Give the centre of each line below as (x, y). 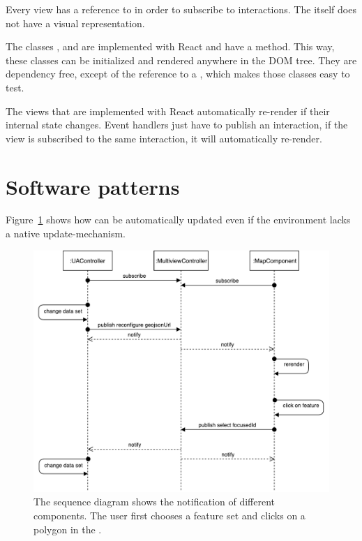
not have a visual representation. (75, 23)
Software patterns (93, 186)
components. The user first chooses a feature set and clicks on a (169, 515)
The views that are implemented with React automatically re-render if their (168, 111)
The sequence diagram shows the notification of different (154, 502)
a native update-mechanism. (66, 234)
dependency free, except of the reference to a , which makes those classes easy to (178, 74)
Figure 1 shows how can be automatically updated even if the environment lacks (178, 220)
